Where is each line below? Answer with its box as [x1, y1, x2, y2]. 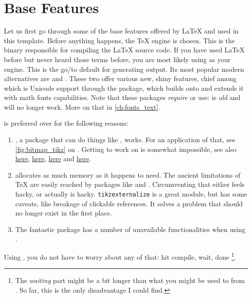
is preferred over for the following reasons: [4, 118, 128, 128]
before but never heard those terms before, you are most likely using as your [4, 54, 231, 64]
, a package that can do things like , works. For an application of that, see [15, 134, 236, 145]
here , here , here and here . [15, 153, 91, 164]
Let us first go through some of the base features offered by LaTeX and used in [4, 26, 239, 36]
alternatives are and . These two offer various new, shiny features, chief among [4, 73, 237, 83]
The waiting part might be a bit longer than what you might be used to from [15, 275, 245, 285]
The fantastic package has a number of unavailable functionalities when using [15, 224, 246, 234]
